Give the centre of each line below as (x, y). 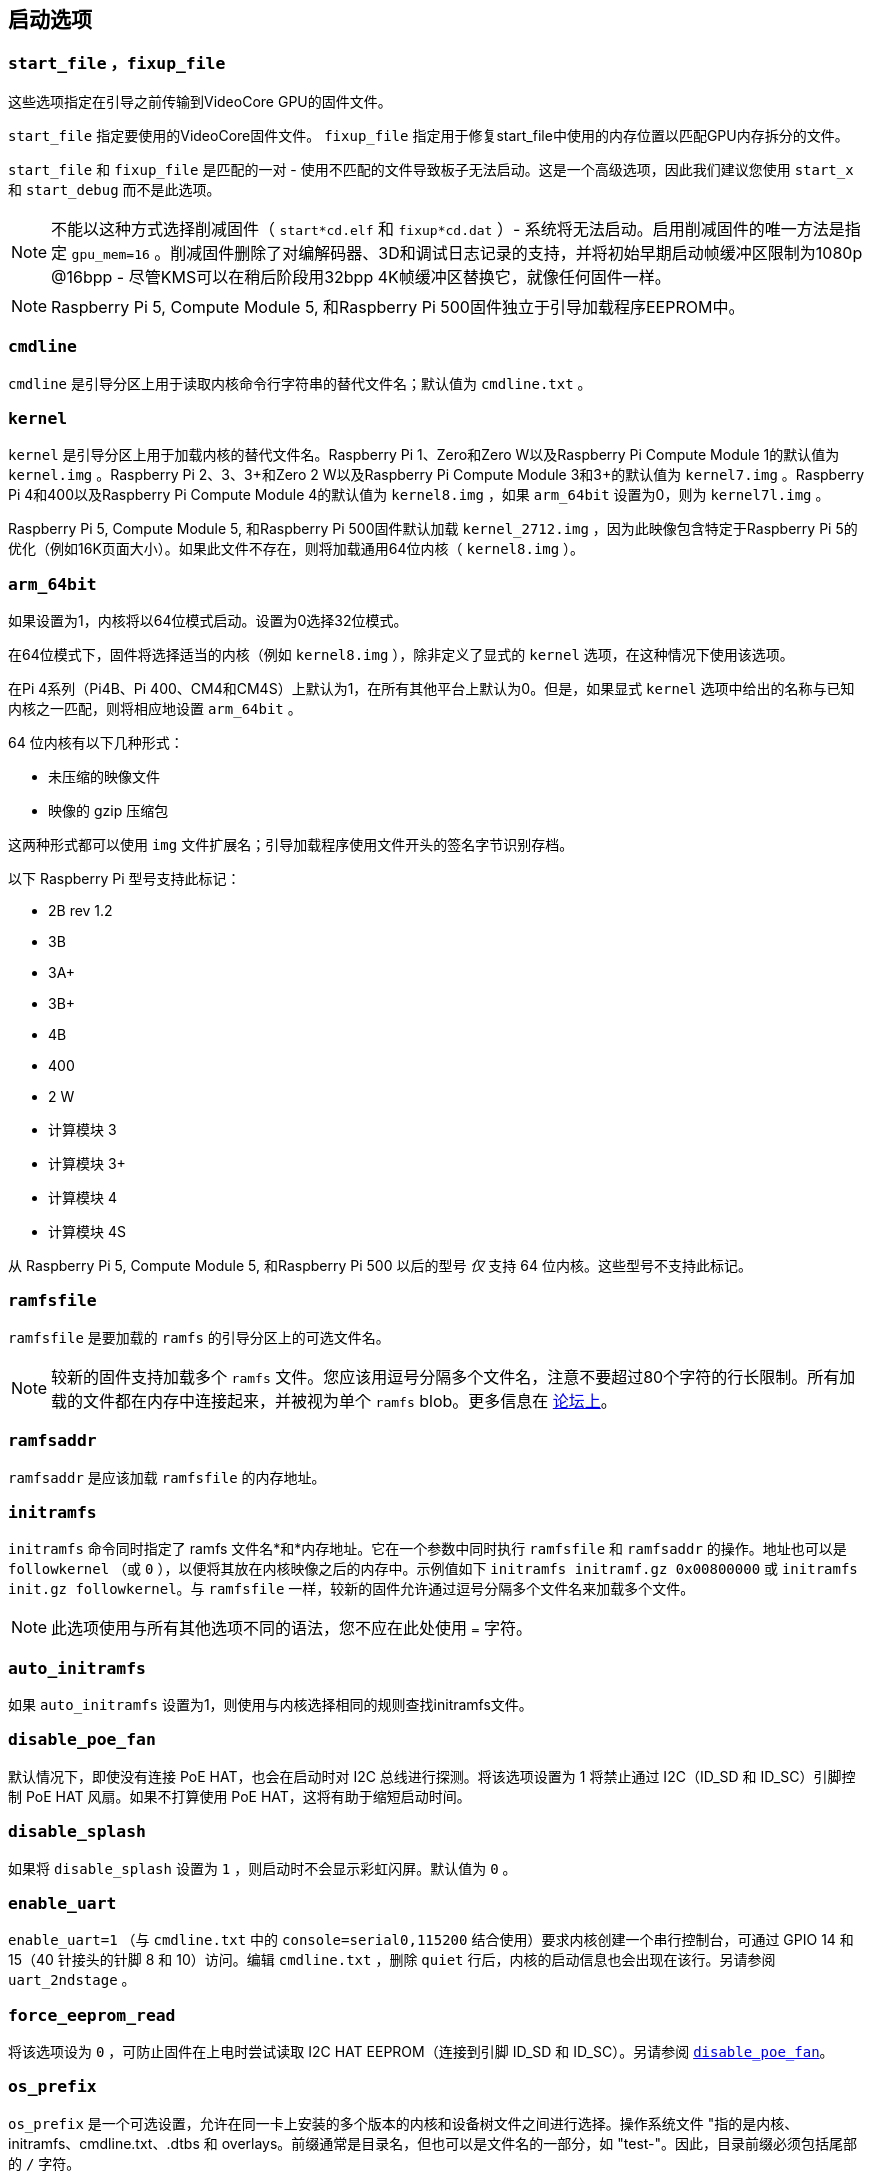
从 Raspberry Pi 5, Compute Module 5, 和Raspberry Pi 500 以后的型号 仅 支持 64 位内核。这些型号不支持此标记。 (380, 1266)
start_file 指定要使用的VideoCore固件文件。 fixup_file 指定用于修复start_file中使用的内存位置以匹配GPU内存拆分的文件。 (428, 135)
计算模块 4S (87, 1232)
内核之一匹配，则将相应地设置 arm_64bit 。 (155, 709)
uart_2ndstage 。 (72, 1980)
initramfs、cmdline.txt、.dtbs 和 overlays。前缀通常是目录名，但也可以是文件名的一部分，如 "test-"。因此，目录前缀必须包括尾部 (433, 2143)
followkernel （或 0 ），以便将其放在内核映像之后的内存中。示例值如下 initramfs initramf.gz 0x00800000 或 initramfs (433, 1569)
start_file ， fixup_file (117, 63)
